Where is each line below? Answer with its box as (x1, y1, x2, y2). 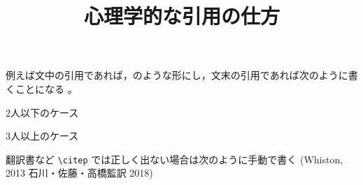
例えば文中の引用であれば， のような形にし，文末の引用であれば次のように (6, 68, 348, 82)
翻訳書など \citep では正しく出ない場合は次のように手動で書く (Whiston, (6, 151, 343, 166)
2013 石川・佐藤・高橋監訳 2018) (6, 165, 153, 180)
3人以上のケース (6, 128, 79, 143)
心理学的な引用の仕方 (83, 1, 280, 30)
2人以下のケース (6, 105, 79, 119)
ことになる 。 (15, 81, 78, 96)
